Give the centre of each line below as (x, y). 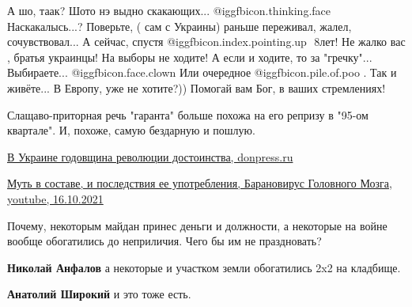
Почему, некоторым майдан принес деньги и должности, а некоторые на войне (197, 225)
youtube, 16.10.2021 (55, 198)
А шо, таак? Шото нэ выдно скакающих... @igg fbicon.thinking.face (169, 10)
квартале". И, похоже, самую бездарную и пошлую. (131, 130)
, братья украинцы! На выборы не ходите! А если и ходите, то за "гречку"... (190, 57)
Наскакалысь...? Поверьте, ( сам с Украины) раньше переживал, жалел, (180, 26)
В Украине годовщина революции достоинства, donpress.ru (150, 156)
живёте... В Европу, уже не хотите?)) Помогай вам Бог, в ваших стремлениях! (197, 87)
